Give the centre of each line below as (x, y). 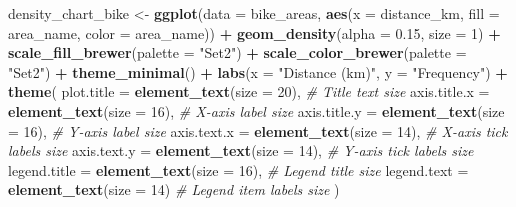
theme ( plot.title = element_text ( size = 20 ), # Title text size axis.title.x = (249, 91)
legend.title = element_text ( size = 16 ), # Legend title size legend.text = (238, 169)
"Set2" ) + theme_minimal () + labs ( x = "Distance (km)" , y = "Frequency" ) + (258, 71)
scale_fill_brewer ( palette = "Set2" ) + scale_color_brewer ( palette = (237, 52)
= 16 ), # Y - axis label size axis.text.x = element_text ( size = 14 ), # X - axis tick (258, 130)
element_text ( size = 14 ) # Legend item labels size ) (174, 189)
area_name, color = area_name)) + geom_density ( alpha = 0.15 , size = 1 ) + (254, 32)
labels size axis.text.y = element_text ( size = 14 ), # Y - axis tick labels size (241, 150)
